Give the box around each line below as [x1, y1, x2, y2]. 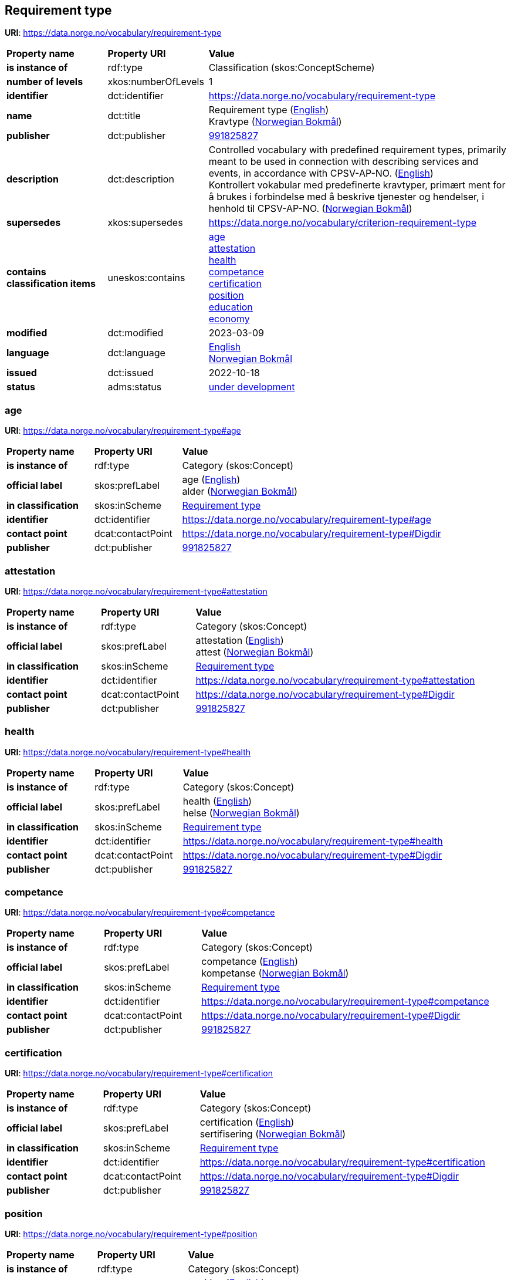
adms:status [107, 381, 162, 393]
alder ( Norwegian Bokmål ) [182, 485, 297, 498]
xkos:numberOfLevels [107, 76, 204, 88]
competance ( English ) [201, 955, 299, 968]
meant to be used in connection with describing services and [208, 156, 479, 168]
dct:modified [107, 327, 164, 339]
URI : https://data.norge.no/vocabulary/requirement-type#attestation [5, 586, 268, 596]
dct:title [107, 110, 141, 122]
